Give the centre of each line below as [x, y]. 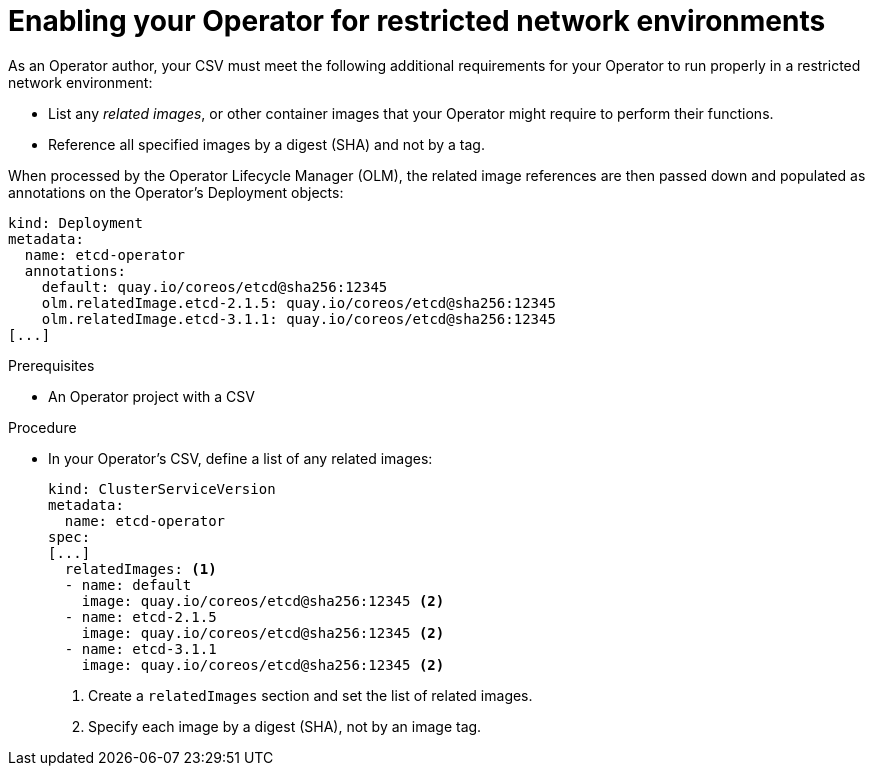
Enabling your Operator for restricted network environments [417, 21]
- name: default [128, 584]
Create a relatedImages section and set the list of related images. [310, 695]
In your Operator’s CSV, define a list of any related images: [240, 458]
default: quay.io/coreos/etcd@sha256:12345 [214, 286]
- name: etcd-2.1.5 [140, 616]
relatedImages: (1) [140, 568]
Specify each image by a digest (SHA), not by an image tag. [285, 726]
